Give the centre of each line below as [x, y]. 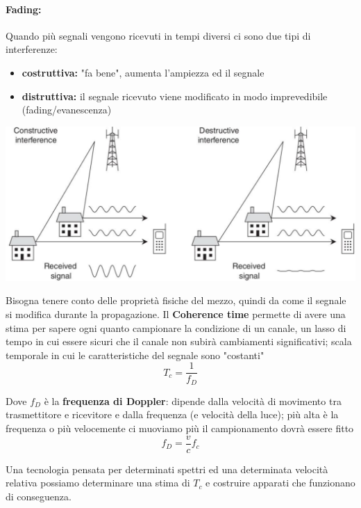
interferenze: [32, 49]
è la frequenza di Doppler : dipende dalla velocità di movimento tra [193, 400]
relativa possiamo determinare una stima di [98, 483]
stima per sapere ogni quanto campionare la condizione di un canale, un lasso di [176, 327]
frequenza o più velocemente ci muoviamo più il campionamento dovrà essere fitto [180, 428]
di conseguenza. [39, 496]
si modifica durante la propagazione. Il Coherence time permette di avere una [176, 313]
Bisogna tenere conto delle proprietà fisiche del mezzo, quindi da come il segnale [176, 300]
